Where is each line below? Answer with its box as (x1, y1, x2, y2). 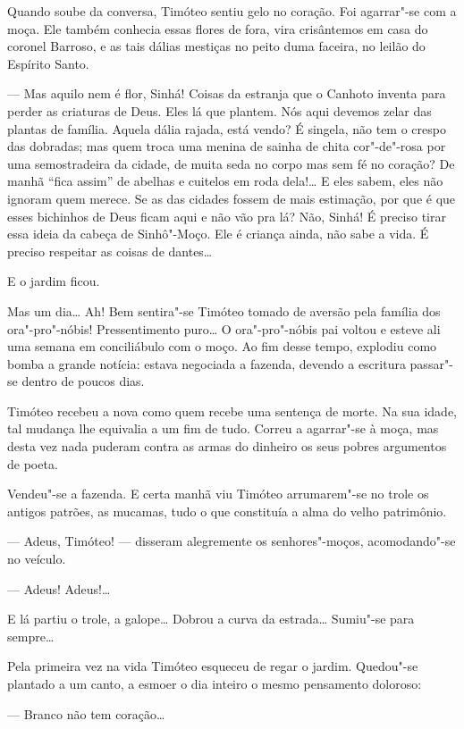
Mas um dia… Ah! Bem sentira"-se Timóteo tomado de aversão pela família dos (7, 301, 441, 320)
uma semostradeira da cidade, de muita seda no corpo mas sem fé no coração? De (7, 154, 455, 172)
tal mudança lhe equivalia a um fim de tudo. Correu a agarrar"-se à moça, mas (7, 419, 439, 438)
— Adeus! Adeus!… (7, 579, 111, 598)
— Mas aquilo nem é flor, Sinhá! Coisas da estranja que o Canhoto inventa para (7, 84, 446, 103)
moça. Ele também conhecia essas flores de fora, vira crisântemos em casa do (7, 19, 428, 38)
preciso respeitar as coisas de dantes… (7, 241, 213, 260)
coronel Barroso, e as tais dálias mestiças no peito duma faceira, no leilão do (7, 37, 426, 55)
